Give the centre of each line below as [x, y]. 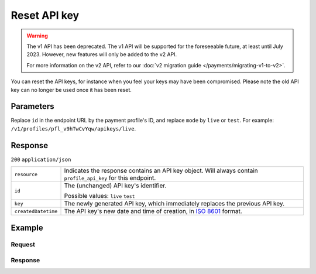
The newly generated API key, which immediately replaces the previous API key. [174, 204]
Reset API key [45, 15]
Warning [37, 36]
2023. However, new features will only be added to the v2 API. [102, 54]
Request [23, 245]
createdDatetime [36, 211]
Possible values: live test [99, 196]
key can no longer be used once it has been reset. [71, 90]
